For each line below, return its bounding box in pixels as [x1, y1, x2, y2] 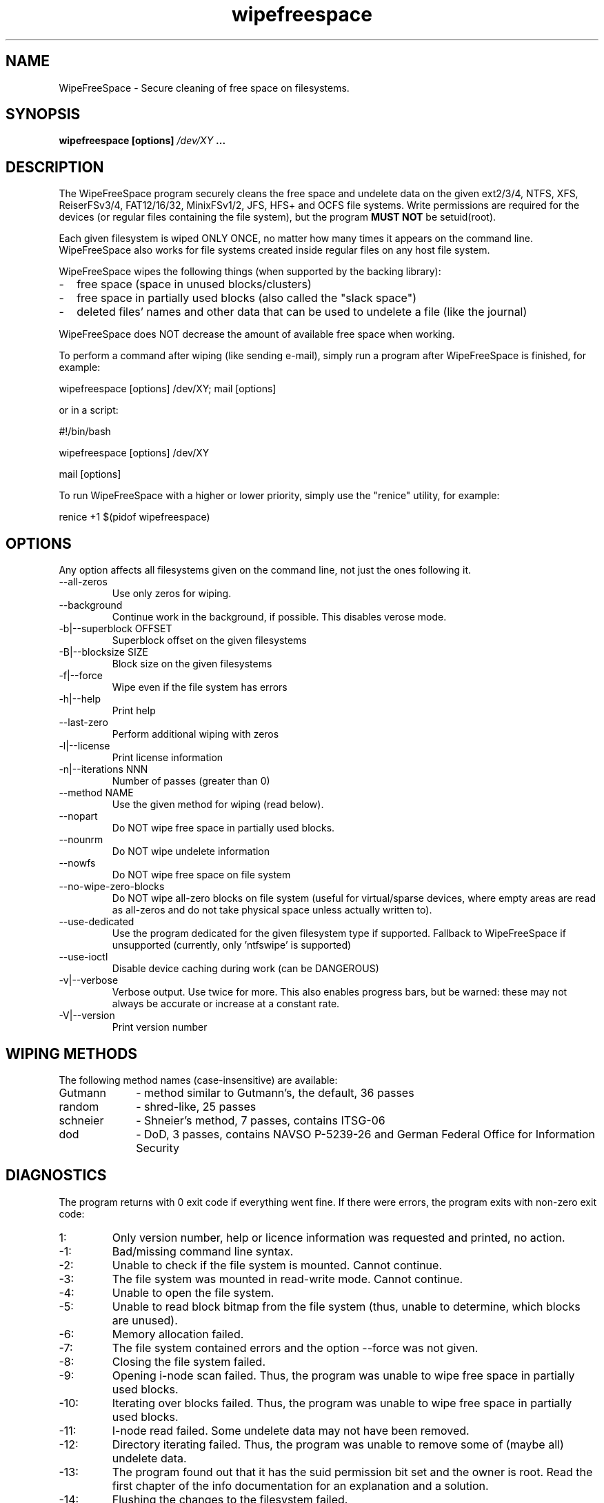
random [59, 1099, 99, 1113]
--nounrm [59, 834, 103, 846]
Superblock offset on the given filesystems [112, 634, 307, 647]
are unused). [112, 1313, 178, 1327]
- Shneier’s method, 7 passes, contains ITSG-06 [136, 1113, 385, 1127]
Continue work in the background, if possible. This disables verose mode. [112, 611, 447, 623]
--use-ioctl [59, 951, 108, 963]
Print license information [112, 751, 223, 764]
